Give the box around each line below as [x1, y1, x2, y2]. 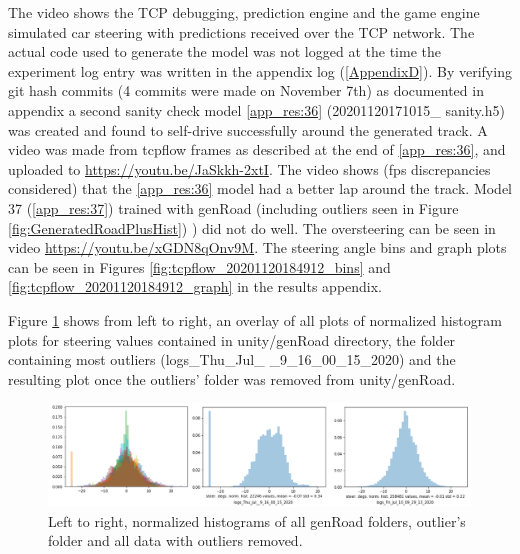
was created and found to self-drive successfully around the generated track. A [8, 119, 488, 140]
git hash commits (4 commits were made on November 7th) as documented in [8, 80, 484, 101]
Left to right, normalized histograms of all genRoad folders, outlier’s [48, 510, 466, 531]
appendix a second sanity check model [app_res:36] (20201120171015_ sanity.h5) [8, 99, 505, 120]
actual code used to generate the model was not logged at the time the [8, 41, 441, 62]
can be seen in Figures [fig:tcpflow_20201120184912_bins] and [8, 256, 391, 277]
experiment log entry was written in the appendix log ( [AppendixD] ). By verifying [8, 60, 512, 81]
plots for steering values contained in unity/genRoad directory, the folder [8, 329, 456, 350]
